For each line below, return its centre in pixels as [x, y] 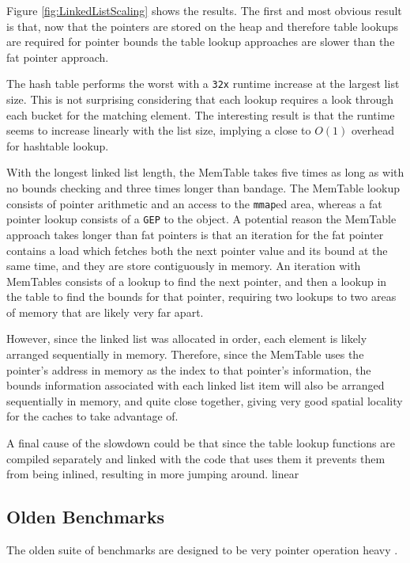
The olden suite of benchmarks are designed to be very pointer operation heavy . [202, 550]
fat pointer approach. [58, 57]
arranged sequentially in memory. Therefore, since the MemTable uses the [185, 354]
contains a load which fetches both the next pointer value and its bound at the [197, 250]
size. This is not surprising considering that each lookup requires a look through [200, 99]
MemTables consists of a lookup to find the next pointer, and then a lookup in [197, 281]
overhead [373, 130]
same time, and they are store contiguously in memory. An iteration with [184, 266]
